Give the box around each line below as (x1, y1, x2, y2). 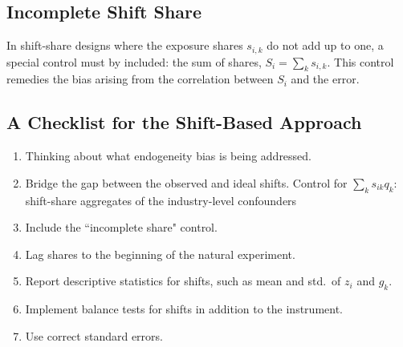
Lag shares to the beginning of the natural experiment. (25, 245, 295, 262)
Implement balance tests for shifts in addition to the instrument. (25, 301, 343, 317)
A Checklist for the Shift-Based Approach (6, 110, 362, 135)
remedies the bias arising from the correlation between (6, 71, 274, 87)
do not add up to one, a (267, 37, 384, 54)
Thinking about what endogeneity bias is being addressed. (25, 147, 312, 164)
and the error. (291, 71, 360, 87)
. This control (327, 53, 394, 70)
